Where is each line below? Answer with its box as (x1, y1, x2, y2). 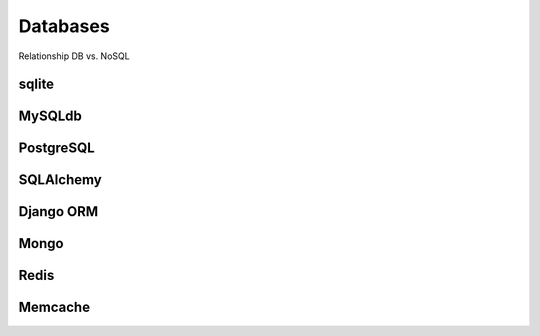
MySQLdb (18, 108, 82, 125)
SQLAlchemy (18, 171, 102, 189)
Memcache (18, 299, 90, 316)
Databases (18, 15, 110, 37)
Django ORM (18, 203, 99, 220)
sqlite (18, 76, 55, 93)
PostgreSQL (18, 140, 95, 157)
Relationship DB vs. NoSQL (18, 50, 130, 62)
